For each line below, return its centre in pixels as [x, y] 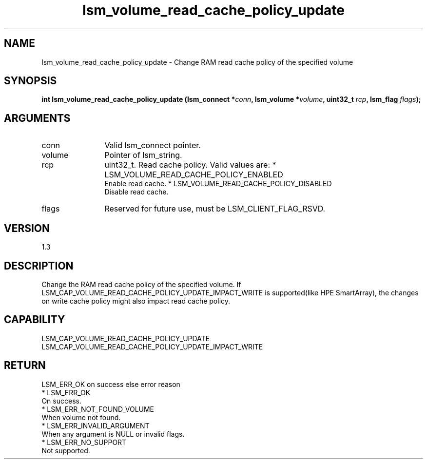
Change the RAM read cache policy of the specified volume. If [141, 284]
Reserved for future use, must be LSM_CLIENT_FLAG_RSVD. [215, 209]
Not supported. [66, 450]
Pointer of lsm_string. [143, 155]
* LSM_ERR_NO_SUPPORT [84, 442]
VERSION [27, 228]
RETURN [25, 366]
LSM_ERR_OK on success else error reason [111, 384]
